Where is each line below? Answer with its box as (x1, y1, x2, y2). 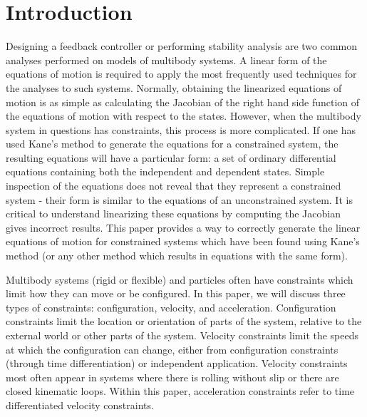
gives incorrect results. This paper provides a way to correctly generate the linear (6, 220, 361, 235)
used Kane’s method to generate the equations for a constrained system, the (6, 136, 338, 151)
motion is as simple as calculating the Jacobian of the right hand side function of (6, 94, 360, 109)
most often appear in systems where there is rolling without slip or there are (6, 369, 339, 384)
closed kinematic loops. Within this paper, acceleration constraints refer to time (6, 383, 355, 398)
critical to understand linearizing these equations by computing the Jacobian (6, 206, 341, 221)
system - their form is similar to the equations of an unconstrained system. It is (6, 192, 353, 207)
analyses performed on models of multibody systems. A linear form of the (6, 52, 327, 67)
